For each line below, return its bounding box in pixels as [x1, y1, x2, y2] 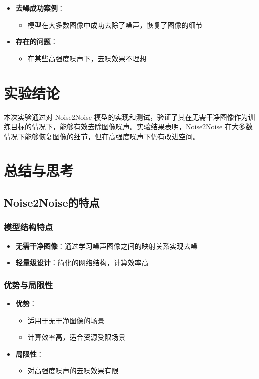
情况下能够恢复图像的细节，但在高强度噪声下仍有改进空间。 [4, 131, 200, 141]
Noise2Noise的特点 [4, 195, 100, 210]
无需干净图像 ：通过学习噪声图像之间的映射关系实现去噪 [15, 240, 198, 251]
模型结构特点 [4, 221, 53, 233]
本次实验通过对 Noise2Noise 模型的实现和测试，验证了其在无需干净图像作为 [4, 111, 248, 122]
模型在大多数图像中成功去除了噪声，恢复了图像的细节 [27, 19, 203, 30]
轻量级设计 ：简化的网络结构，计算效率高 [15, 257, 149, 268]
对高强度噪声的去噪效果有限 [27, 365, 119, 376]
